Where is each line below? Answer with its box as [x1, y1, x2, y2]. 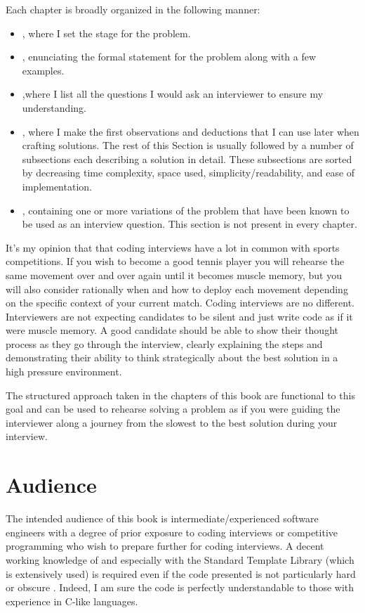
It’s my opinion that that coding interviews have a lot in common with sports [6, 240, 340, 254]
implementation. [22, 179, 92, 193]
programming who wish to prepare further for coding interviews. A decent [6, 538, 324, 553]
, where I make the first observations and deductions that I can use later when [22, 124, 359, 138]
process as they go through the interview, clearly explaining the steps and [6, 336, 323, 351]
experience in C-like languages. [6, 593, 138, 608]
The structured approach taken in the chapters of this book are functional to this [6, 387, 355, 402]
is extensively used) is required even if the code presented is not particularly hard [6, 566, 356, 581]
